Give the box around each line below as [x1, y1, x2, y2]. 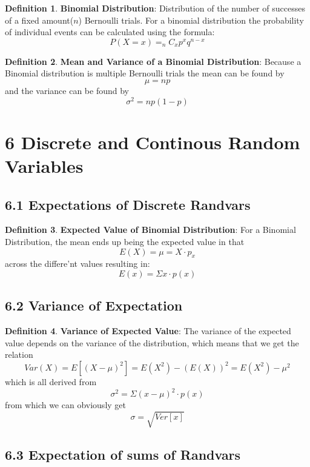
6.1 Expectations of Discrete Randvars [5, 195, 251, 213]
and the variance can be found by [5, 84, 130, 96]
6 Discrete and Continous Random [5, 129, 300, 154]
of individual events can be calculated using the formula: [5, 25, 215, 38]
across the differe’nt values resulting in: [5, 257, 150, 270]
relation [5, 348, 33, 361]
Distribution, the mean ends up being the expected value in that [5, 235, 245, 247]
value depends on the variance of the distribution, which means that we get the [5, 336, 299, 349]
